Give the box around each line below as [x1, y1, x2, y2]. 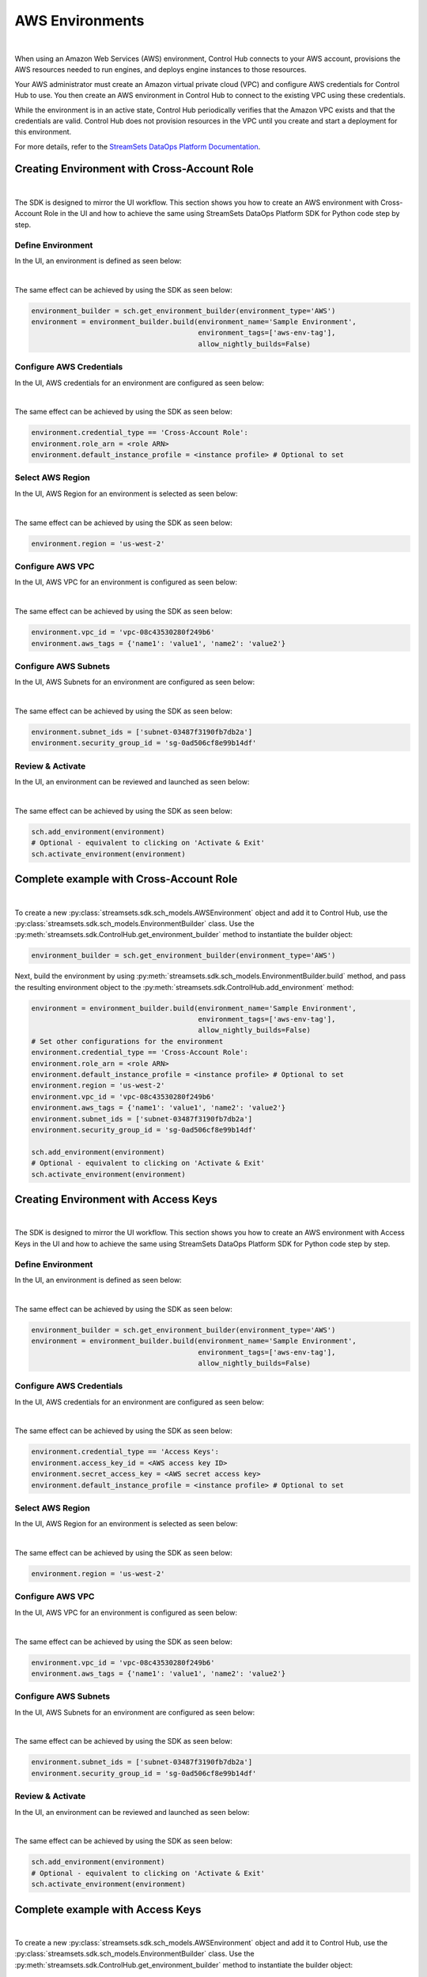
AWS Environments [14, 12, 145, 29]
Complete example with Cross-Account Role [14, 872, 238, 886]
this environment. [14, 127, 72, 137]
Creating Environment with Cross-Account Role [14, 162, 254, 176]
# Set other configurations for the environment [31, 1037, 224, 1045]
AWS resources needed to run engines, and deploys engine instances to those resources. [14, 65, 308, 74]
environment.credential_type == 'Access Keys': [31, 1447, 219, 1457]
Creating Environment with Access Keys [14, 1193, 217, 1206]
